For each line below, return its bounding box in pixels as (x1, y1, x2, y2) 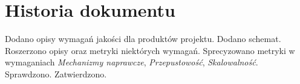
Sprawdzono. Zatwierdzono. (5, 67, 107, 80)
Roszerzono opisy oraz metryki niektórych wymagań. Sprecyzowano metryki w (5, 44, 295, 56)
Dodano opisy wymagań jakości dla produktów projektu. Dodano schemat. (5, 32, 281, 45)
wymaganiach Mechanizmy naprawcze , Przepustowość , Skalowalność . (5, 56, 258, 68)
